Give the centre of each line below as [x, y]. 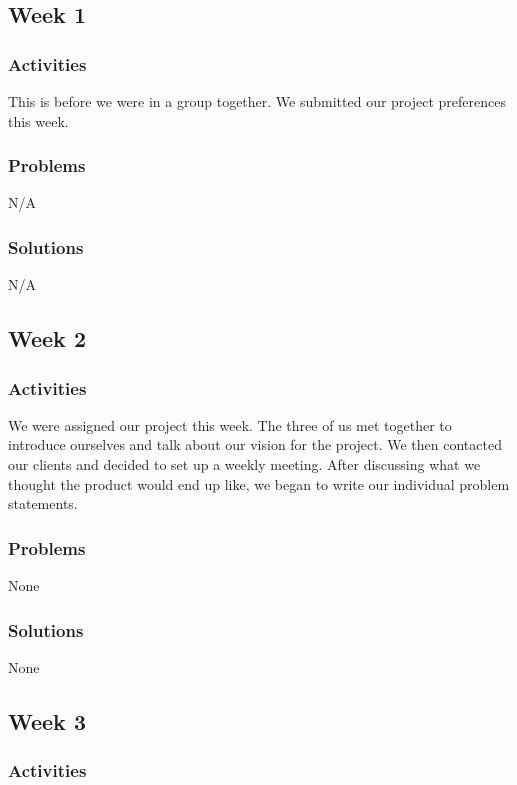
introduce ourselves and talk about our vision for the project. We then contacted [255, 444]
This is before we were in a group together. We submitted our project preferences [257, 101]
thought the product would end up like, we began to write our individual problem [259, 483]
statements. [43, 503]
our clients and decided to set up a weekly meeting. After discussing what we [244, 464]
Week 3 [47, 720]
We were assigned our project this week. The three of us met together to [230, 424]
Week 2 [47, 338]
